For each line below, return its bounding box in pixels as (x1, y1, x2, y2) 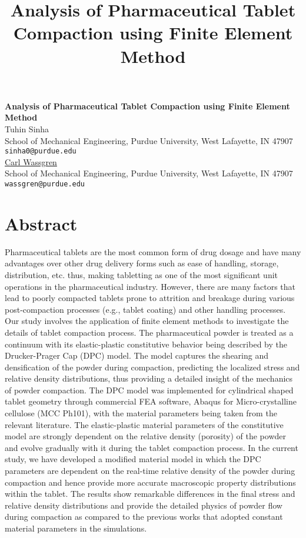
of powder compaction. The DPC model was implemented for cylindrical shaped (5, 383, 294, 396)
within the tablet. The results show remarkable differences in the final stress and (5, 487, 295, 500)
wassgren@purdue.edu (5, 179, 85, 188)
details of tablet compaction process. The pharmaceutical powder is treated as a (5, 326, 294, 338)
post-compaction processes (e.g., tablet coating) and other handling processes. (5, 303, 286, 315)
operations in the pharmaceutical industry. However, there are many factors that (5, 280, 296, 292)
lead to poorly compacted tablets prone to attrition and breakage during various (5, 292, 295, 304)
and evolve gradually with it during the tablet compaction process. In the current (5, 441, 298, 453)
